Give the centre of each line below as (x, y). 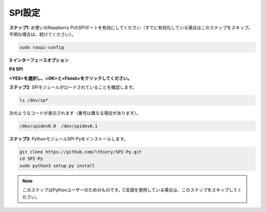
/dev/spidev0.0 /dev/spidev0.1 (59, 126)
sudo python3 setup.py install (57, 166)
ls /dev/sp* (34, 100)
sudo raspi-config (42, 47)
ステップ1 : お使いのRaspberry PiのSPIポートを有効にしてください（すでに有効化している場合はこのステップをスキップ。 (131, 28)
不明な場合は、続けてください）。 (43, 34)
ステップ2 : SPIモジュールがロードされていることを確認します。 (73, 87)
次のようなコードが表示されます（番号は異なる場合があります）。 (75, 113)
